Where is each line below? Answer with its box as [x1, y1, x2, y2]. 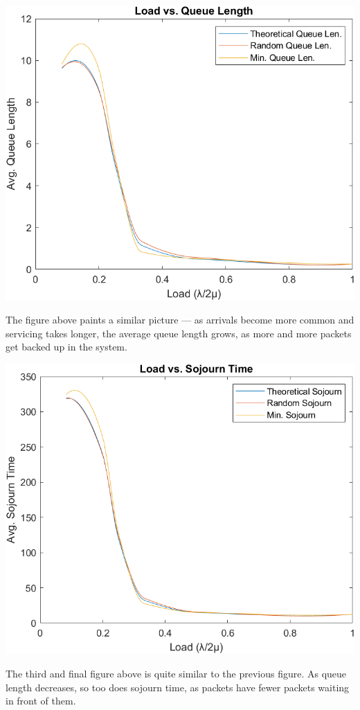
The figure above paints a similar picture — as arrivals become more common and [6, 312, 354, 327]
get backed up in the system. [6, 339, 127, 354]
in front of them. [6, 693, 76, 708]
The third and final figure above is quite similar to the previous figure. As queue [6, 666, 347, 681]
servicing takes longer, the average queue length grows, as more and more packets [6, 326, 352, 340]
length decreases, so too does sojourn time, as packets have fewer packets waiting [6, 680, 350, 694]
